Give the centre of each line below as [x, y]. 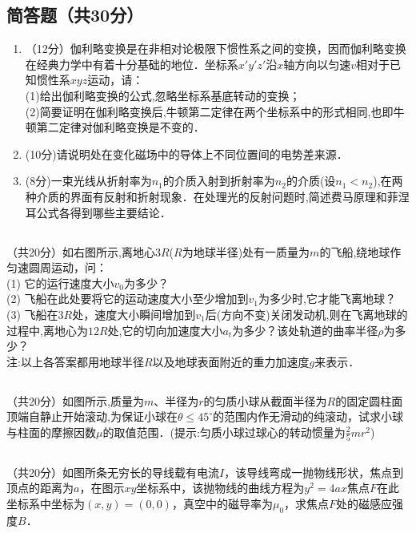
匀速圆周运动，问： [57, 267]
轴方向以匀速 [317, 64]
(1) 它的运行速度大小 [60, 283]
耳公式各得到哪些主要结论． [98, 212]
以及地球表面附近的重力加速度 [231, 361]
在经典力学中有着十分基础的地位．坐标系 [132, 64]
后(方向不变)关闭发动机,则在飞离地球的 [306, 314]
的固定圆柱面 [369, 400]
